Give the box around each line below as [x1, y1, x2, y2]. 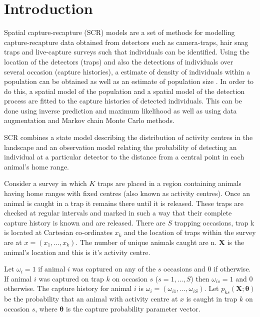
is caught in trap [186, 293, 237, 304]
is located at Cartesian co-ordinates [4, 227, 112, 237]
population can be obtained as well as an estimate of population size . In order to [4, 76, 253, 86]
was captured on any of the [72, 263, 156, 274]
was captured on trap [38, 273, 104, 283]
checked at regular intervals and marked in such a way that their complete [4, 207, 232, 218]
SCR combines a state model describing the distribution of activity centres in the [4, 132, 253, 142]
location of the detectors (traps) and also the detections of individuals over [4, 56, 233, 66]
